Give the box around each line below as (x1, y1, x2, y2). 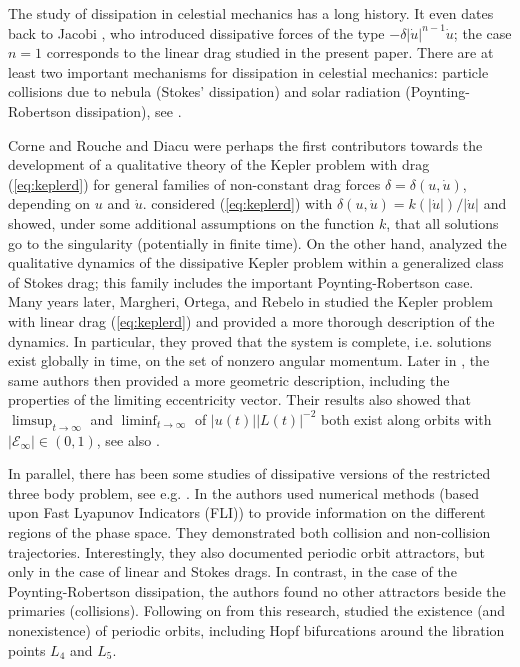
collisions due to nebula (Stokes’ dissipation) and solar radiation (8, 81, 401, 102)
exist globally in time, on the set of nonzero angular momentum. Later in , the (8, 350, 490, 371)
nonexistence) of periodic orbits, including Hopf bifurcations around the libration (8, 620, 505, 641)
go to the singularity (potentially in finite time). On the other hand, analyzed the (8, 232, 507, 253)
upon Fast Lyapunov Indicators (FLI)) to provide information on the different (8, 502, 486, 523)
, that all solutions (386, 212, 499, 233)
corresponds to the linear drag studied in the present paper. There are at (46, 42, 494, 63)
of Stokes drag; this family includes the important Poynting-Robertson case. (8, 271, 474, 292)
